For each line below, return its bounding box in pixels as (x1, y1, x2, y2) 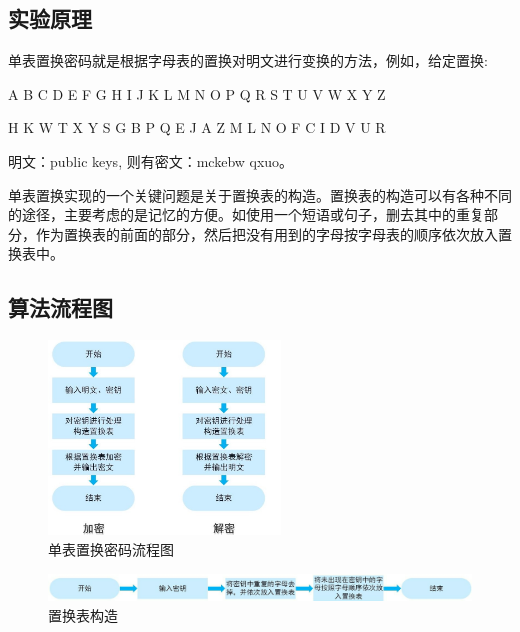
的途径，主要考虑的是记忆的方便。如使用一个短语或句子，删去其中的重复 (8, 204, 484, 225)
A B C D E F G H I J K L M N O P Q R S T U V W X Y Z (8, 83, 386, 104)
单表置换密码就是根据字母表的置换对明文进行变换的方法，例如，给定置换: (8, 50, 488, 71)
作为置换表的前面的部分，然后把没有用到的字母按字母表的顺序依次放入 (35, 223, 498, 244)
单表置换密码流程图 (48, 539, 174, 560)
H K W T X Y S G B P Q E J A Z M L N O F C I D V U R (8, 117, 386, 138)
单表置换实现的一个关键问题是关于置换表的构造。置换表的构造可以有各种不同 (8, 184, 512, 205)
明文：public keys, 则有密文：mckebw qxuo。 (8, 150, 294, 171)
